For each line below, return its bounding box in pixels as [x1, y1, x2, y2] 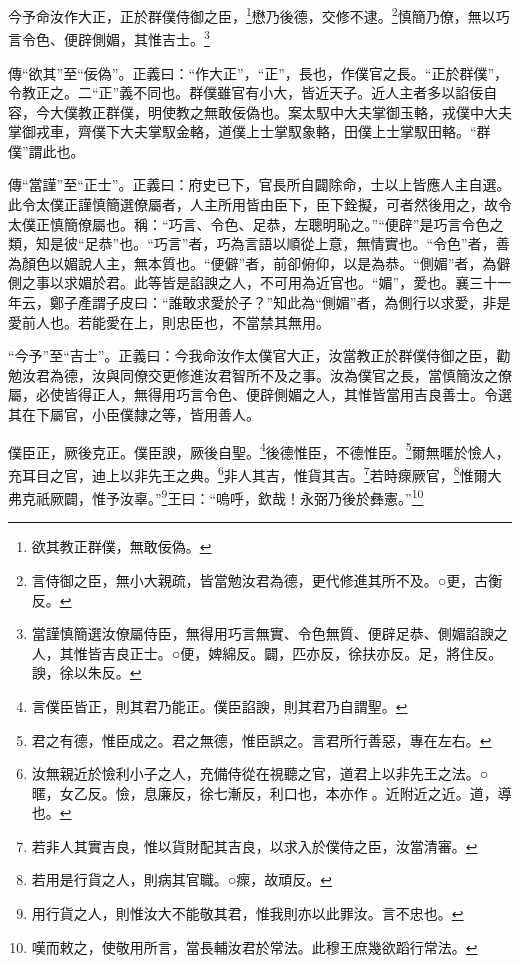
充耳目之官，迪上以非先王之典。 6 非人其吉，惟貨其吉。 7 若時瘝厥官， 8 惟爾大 [8, 461, 502, 485]
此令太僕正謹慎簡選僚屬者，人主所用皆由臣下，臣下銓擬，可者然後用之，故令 [8, 194, 512, 215]
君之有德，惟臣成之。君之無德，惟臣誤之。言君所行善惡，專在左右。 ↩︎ [31, 729, 492, 750]
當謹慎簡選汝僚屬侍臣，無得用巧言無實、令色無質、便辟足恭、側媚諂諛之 [31, 623, 508, 644]
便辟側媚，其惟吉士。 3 [63, 26, 210, 49]
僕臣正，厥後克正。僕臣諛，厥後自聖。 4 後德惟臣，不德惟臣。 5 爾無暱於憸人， [8, 438, 510, 462]
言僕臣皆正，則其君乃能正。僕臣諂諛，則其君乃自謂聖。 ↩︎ [31, 695, 408, 716]
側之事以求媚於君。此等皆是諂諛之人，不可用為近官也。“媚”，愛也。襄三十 [8, 272, 498, 293]
